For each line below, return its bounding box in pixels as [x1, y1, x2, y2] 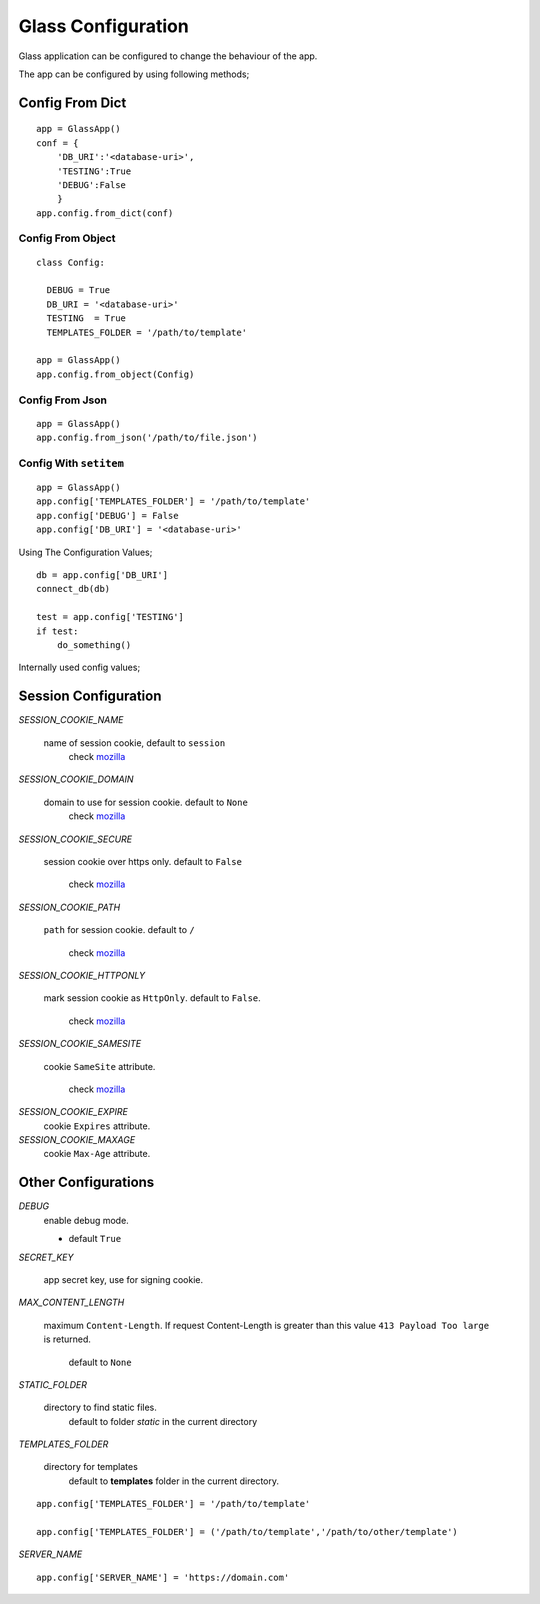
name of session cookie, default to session [43, 736, 226, 749]
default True [68, 1233, 122, 1245]
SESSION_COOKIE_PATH [18, 901, 121, 913]
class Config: [36, 256, 105, 268]
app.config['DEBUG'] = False [36, 510, 179, 521]
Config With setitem [18, 456, 125, 470]
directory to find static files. [43, 1401, 157, 1414]
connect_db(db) [36, 583, 111, 595]
